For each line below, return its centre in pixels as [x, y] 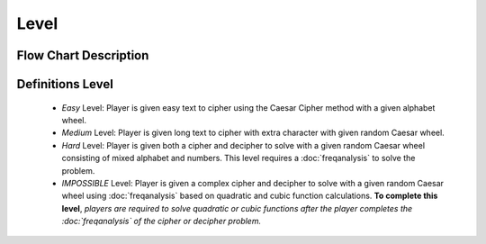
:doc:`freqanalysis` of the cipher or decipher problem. [161, 221]
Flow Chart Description [83, 55]
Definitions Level [65, 84]
